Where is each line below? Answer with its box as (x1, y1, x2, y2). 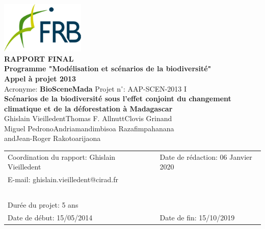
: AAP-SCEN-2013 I (123, 83, 187, 94)
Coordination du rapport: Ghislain (8, 151, 116, 162)
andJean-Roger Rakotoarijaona (4, 133, 101, 144)
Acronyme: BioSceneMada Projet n (4, 83, 121, 94)
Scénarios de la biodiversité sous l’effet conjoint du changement (4, 93, 231, 104)
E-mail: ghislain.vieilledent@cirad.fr (8, 174, 119, 185)
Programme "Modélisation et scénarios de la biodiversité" (4, 63, 211, 74)
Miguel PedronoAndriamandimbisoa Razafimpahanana (4, 123, 174, 133)
